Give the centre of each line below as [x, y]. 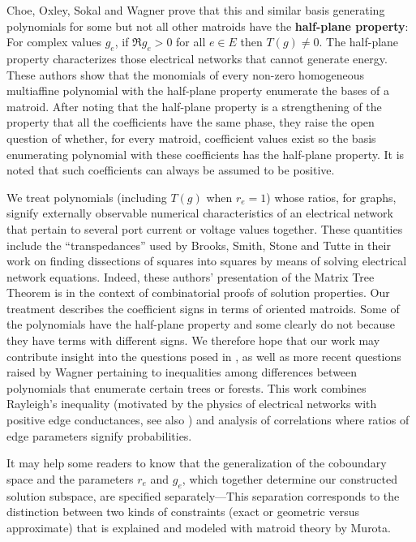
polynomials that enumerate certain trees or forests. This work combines [187, 387]
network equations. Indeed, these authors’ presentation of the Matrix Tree [191, 276]
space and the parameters [70, 478]
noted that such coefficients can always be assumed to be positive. [171, 170]
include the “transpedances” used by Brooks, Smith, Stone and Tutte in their [199, 245]
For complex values [54, 42]
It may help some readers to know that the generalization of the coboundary [197, 463]
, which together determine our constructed [289, 478]
